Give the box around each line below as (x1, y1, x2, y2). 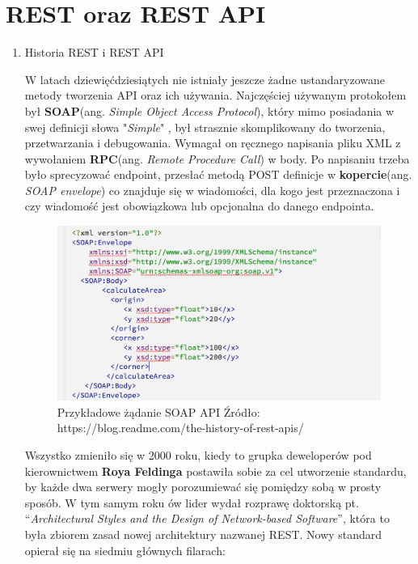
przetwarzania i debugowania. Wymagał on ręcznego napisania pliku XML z (24, 134, 401, 151)
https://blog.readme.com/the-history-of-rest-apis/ (57, 419, 304, 436)
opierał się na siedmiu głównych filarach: (24, 541, 226, 558)
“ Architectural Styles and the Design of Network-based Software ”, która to (24, 510, 390, 527)
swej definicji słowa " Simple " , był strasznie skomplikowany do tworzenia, (24, 118, 386, 135)
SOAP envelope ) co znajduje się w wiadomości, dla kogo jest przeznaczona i (24, 181, 400, 198)
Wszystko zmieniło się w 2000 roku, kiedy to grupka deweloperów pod (24, 446, 372, 463)
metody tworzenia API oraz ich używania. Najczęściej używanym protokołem (24, 87, 407, 104)
